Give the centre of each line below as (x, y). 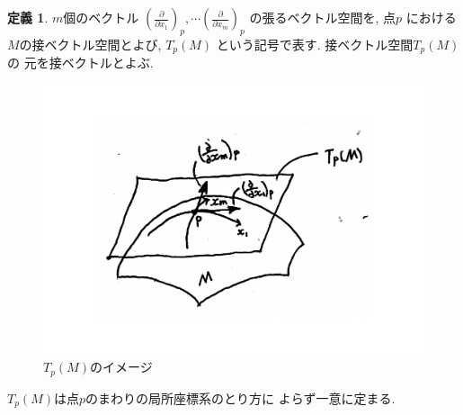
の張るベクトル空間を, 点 (323, 17)
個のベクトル (101, 17)
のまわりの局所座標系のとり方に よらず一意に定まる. (240, 397)
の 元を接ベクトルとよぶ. (80, 63)
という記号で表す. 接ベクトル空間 (315, 44)
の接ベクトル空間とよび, (90, 44)
